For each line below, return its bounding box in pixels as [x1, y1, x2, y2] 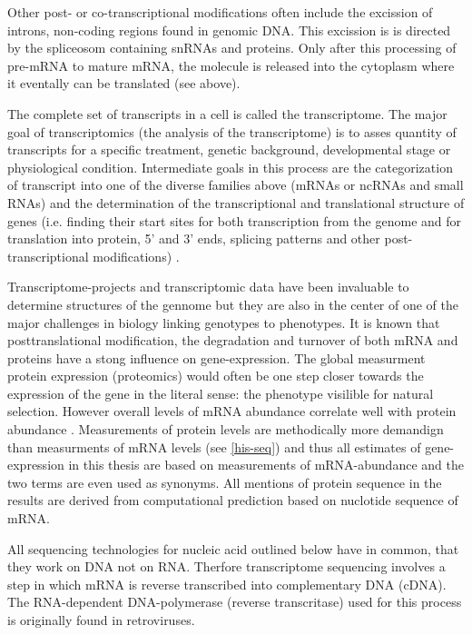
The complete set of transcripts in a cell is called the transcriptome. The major [7, 104, 447, 123]
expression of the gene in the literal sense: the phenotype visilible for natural [7, 383, 434, 402]
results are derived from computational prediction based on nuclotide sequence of [7, 491, 458, 510]
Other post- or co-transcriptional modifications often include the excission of [7, 3, 433, 21]
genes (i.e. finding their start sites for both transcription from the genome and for [7, 211, 462, 230]
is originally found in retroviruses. [7, 610, 195, 629]
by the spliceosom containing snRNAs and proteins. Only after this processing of [7, 38, 457, 57]
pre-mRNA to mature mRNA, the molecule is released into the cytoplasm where [7, 55, 455, 74]
